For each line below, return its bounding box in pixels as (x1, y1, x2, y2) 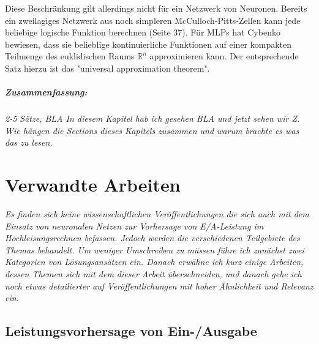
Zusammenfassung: (5, 86, 88, 99)
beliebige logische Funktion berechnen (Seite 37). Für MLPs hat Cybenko (5, 26, 280, 39)
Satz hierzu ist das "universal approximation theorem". (5, 61, 210, 74)
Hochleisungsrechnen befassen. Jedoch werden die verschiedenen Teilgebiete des (5, 231, 300, 244)
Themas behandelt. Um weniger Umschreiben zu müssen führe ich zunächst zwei (5, 243, 304, 256)
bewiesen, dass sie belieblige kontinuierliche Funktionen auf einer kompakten (5, 37, 292, 50)
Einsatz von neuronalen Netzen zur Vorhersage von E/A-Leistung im (5, 219, 264, 232)
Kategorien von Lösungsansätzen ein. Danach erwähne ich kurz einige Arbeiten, (5, 255, 304, 268)
